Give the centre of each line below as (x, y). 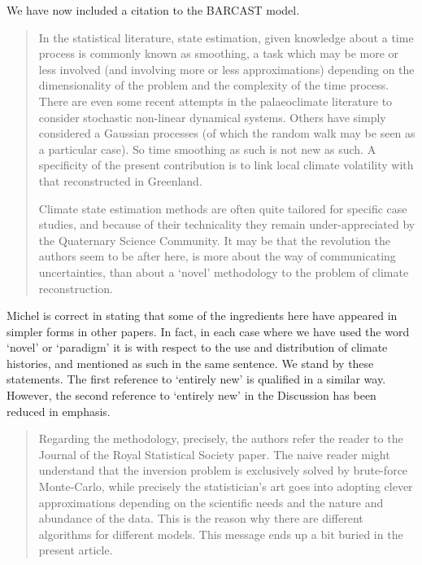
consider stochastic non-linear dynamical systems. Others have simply (212, 117)
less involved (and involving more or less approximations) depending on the (226, 69)
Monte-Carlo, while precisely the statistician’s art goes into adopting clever (226, 486)
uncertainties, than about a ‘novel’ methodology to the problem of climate (224, 272)
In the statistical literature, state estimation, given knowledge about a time (226, 37)
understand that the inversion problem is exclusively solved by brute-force (223, 470)
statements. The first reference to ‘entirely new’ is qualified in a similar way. (196, 379)
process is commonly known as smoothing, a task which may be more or (219, 53)
